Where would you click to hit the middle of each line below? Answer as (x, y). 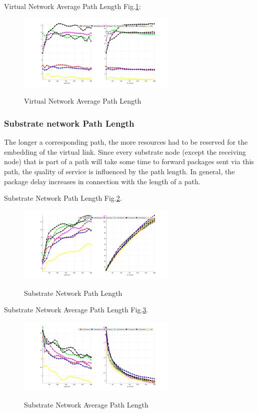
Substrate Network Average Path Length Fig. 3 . (76, 310)
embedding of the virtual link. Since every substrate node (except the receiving (125, 151)
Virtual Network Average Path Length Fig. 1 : (72, 6)
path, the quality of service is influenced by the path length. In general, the (119, 171)
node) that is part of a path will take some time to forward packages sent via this (129, 161)
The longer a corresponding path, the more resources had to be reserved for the (126, 142)
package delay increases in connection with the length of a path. (102, 181)
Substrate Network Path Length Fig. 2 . (63, 198)
